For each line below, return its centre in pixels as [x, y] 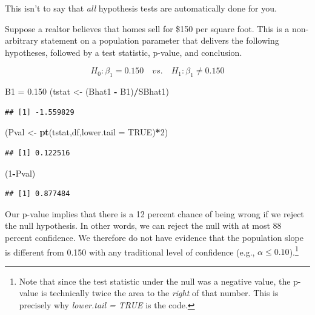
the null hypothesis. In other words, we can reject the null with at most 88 [143, 225]
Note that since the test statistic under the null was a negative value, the [155, 281]
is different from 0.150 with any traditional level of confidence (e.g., [130, 252]
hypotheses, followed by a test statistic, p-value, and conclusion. [124, 52]
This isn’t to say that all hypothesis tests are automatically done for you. [141, 8]
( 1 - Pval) [20, 173]
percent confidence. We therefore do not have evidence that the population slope [154, 237]
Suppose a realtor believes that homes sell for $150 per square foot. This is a [147, 28]
